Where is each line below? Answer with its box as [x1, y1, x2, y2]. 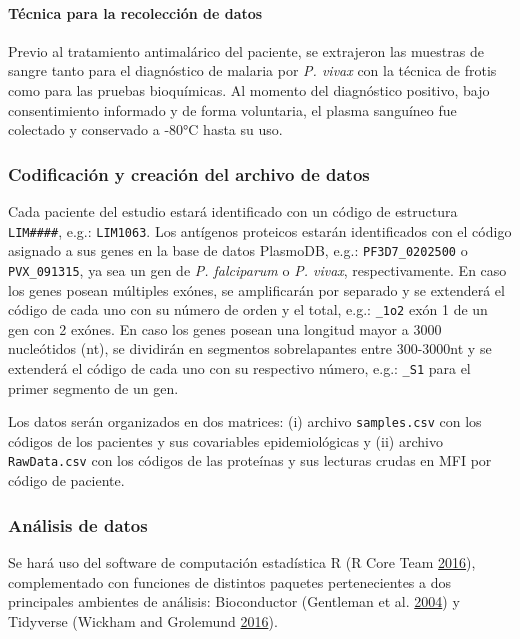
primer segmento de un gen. [8, 377, 179, 398]
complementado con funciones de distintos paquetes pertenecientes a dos [8, 571, 452, 592]
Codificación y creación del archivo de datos [8, 161, 370, 186]
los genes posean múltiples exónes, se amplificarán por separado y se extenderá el [8, 279, 505, 300]
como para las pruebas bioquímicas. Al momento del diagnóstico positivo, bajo [8, 79, 490, 100]
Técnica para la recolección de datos [8, 2, 263, 23]
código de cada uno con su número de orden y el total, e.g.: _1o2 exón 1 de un [8, 299, 488, 320]
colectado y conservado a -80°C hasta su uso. [8, 119, 283, 140]
